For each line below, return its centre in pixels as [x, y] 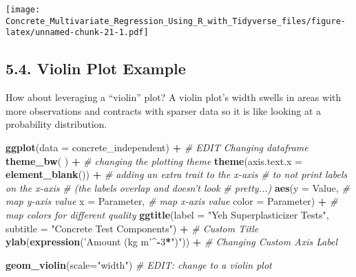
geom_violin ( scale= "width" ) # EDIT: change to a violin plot [139, 264]
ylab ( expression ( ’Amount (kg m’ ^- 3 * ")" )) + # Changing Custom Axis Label [172, 242]
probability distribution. [56, 124]
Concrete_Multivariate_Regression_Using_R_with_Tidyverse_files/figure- [176, 21]
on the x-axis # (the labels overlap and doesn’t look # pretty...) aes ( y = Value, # [178, 187]
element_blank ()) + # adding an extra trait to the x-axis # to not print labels [177, 174]
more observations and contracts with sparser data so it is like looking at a [164, 110]
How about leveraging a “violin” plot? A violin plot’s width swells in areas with [174, 97]
